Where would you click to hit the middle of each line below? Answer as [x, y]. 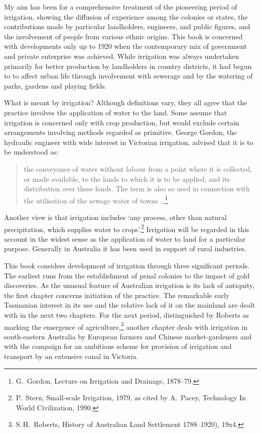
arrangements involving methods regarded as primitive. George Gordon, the [120, 132]
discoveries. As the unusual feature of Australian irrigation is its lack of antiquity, [129, 285]
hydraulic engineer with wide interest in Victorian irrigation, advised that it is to [129, 142]
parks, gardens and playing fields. [55, 85]
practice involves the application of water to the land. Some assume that [116, 112]
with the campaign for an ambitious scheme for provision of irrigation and [118, 346]
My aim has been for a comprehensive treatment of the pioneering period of [121, 7]
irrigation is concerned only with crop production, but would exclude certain [122, 122]
